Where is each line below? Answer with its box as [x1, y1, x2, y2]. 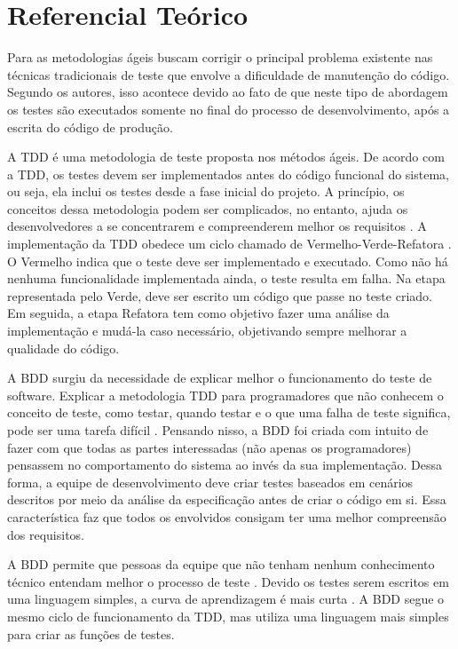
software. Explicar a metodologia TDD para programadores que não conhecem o [7, 385, 444, 404]
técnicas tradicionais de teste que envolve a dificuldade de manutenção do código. [7, 65, 450, 83]
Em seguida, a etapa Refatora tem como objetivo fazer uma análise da [7, 304, 390, 322]
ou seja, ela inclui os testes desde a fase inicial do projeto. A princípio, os [7, 182, 405, 201]
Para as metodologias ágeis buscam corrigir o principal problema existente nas [7, 48, 433, 67]
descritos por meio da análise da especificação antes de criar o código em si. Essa [7, 490, 446, 509]
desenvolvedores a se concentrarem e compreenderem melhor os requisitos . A [7, 217, 427, 235]
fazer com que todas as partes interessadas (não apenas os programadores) [7, 438, 412, 456]
